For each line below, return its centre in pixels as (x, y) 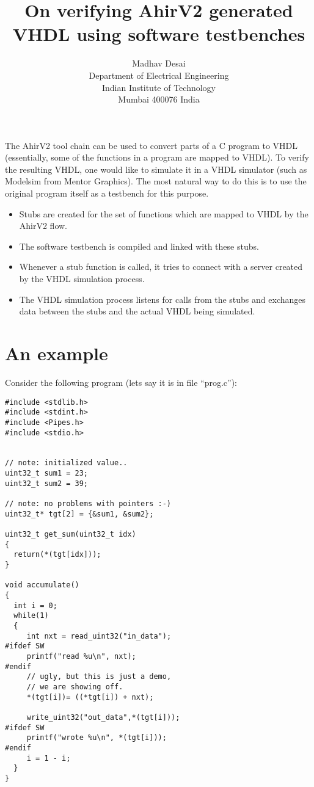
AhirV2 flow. (43, 226)
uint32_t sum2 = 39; (47, 483)
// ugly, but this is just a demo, (99, 677)
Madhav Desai (159, 63)
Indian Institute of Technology (159, 87)
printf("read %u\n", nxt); (81, 656)
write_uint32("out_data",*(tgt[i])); (103, 717)
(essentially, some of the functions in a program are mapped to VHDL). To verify (157, 157)
